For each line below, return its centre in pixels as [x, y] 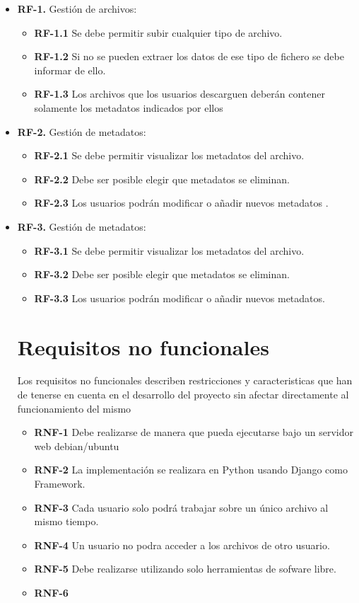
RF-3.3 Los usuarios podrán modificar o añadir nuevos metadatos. [179, 298]
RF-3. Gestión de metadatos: [82, 226]
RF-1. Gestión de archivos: [77, 8]
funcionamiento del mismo [74, 408]
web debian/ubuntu [77, 446]
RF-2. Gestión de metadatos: [82, 131]
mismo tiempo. [66, 521]
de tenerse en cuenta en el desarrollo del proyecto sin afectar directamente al [183, 395]
